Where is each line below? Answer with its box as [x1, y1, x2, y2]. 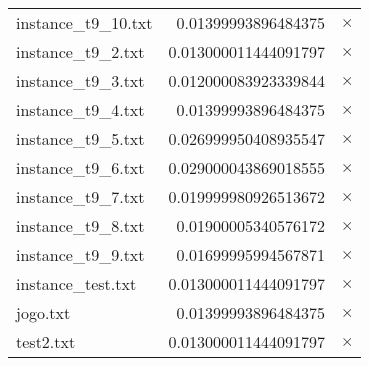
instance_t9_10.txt [16, 11, 153, 34]
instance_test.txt [16, 272, 137, 295]
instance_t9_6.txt [16, 156, 145, 179]
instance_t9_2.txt [16, 40, 145, 63]
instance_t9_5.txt [16, 127, 145, 150]
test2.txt [16, 330, 76, 353]
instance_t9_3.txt [16, 69, 145, 92]
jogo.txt [16, 301, 71, 324]
